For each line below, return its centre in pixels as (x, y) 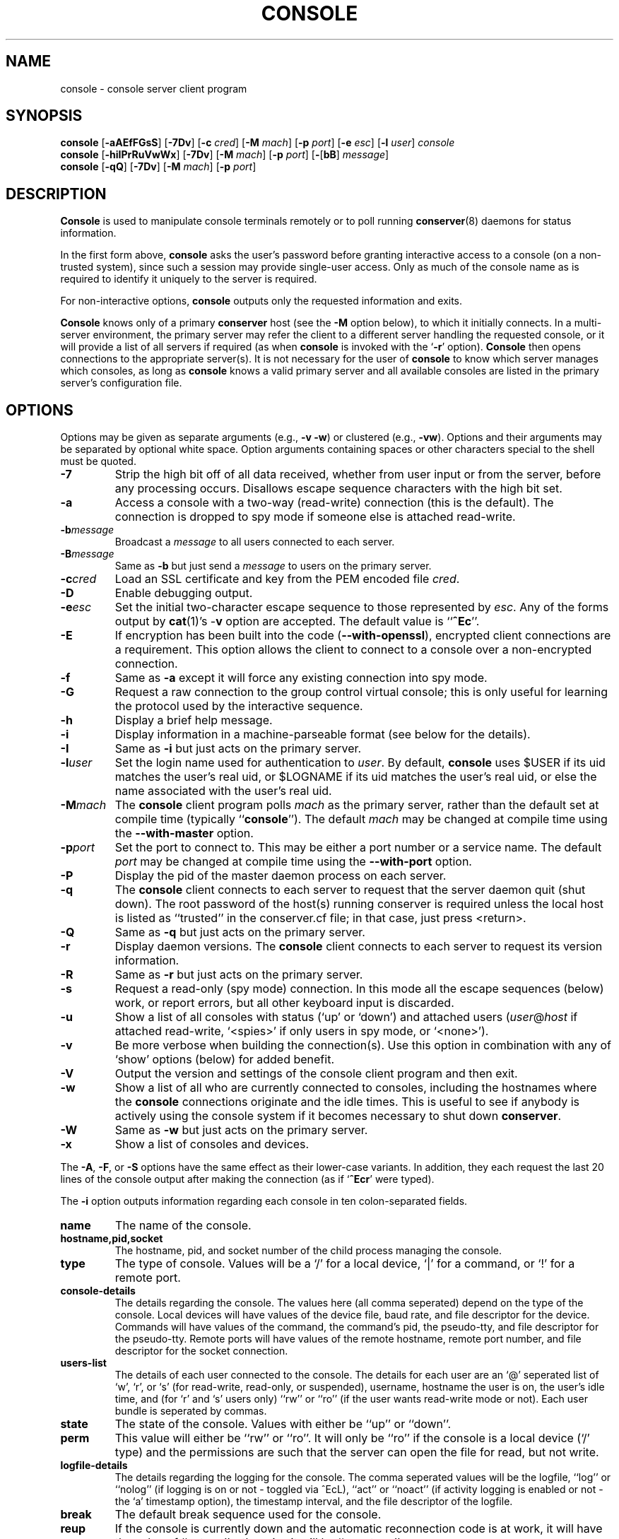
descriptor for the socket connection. (201, 1351)
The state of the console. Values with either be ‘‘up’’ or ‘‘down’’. (283, 1424)
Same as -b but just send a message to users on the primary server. (273, 566)
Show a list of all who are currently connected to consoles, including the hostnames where (356, 1088)
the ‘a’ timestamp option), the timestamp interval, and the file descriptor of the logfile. (314, 1502)
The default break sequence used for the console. (248, 1515)
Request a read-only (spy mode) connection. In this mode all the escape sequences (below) (359, 989)
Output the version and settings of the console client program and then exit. (316, 1074)
